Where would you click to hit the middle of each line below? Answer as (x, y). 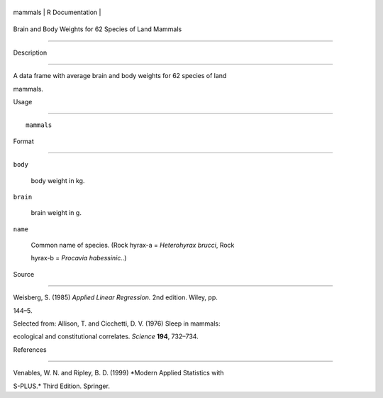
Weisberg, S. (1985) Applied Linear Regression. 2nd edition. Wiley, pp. (115, 297)
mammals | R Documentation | (57, 12)
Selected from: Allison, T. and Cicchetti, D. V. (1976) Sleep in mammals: (117, 324)
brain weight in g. (56, 213)
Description (30, 52)
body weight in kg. (58, 180)
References (30, 349)
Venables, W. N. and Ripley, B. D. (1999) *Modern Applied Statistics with (118, 373)
